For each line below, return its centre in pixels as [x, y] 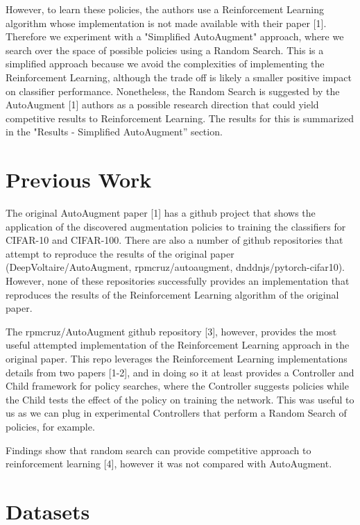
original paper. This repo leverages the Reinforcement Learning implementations [177, 358]
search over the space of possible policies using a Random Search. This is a [165, 50]
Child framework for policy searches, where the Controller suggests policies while [177, 386]
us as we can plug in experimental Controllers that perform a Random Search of [176, 413]
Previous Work [79, 180]
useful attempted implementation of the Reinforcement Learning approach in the [178, 345]
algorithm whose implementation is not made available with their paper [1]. [166, 23]
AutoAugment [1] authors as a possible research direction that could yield [162, 105]
